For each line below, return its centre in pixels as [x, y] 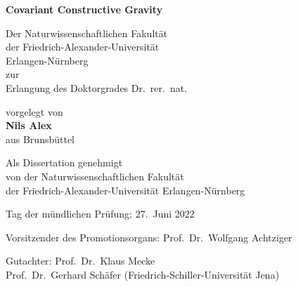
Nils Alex [29, 125]
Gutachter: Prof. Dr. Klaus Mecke [80, 261]
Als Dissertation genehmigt [64, 162]
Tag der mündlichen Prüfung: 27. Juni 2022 [100, 214]
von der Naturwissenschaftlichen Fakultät [95, 176]
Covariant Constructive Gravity [84, 9]
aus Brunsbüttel [40, 139]
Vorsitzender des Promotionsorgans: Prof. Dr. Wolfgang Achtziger [149, 237]
